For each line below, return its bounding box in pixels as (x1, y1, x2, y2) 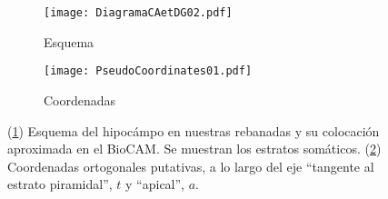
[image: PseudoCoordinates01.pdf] (44, 65, 253, 78)
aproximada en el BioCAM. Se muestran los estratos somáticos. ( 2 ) (7, 139, 382, 158)
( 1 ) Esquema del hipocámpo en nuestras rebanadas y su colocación (7, 121, 380, 140)
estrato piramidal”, (7, 174, 113, 194)
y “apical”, (125, 174, 185, 194)
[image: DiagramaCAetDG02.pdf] (44, 6, 233, 19)
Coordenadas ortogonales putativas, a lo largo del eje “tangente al (7, 156, 374, 175)
